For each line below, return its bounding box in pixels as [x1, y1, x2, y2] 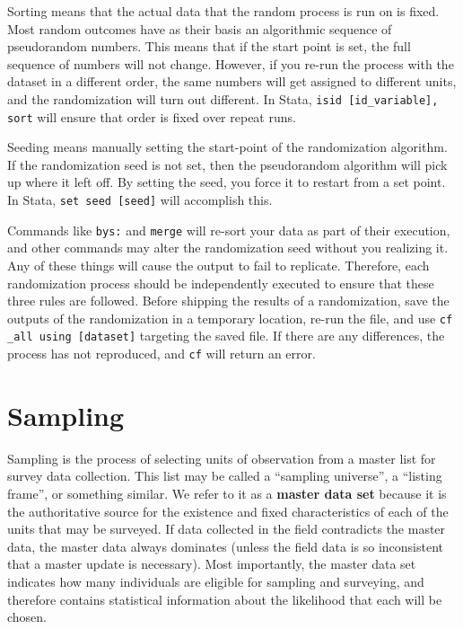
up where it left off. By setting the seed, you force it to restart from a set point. [7, 173, 446, 191]
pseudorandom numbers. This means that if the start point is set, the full [7, 37, 411, 56]
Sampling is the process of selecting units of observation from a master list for [7, 448, 436, 467]
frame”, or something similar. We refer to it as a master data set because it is [7, 484, 447, 503]
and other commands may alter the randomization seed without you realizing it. [7, 238, 449, 257]
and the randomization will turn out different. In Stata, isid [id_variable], [7, 89, 439, 108]
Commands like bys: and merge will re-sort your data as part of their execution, [7, 220, 450, 239]
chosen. [7, 607, 48, 626]
